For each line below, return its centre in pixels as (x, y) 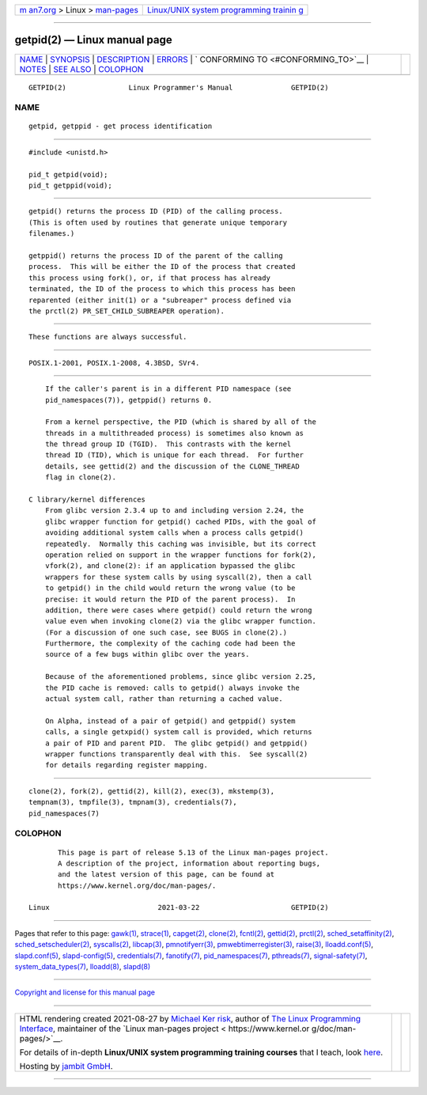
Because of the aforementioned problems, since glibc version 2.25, (180, 677)
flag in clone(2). (81, 477)
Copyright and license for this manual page (85, 992)
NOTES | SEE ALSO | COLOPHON (81, 69)
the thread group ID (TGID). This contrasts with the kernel (168, 444)
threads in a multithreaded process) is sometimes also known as (174, 433)
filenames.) (52, 234)
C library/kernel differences (87, 500)
